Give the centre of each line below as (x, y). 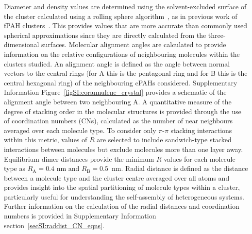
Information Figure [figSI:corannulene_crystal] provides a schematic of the (115, 92)
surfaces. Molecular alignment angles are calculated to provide (134, 44)
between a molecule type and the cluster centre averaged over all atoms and (117, 177)
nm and (68, 168)
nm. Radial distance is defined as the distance (180, 168)
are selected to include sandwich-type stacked (164, 140)
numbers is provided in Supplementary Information (80, 216)
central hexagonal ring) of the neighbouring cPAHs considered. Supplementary (121, 82)
